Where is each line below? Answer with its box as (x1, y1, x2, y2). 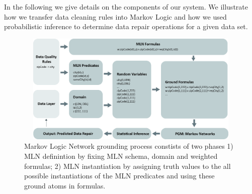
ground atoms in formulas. (24, 180, 106, 190)
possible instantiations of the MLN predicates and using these (24, 170, 215, 181)
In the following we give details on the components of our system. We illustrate (4, 2, 248, 12)
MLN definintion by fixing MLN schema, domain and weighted (24, 150, 218, 161)
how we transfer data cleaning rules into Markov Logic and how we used (4, 11, 227, 22)
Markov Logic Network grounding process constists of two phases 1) (24, 141, 233, 151)
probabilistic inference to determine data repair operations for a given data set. (4, 21, 248, 32)
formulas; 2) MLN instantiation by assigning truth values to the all (24, 160, 231, 171)
